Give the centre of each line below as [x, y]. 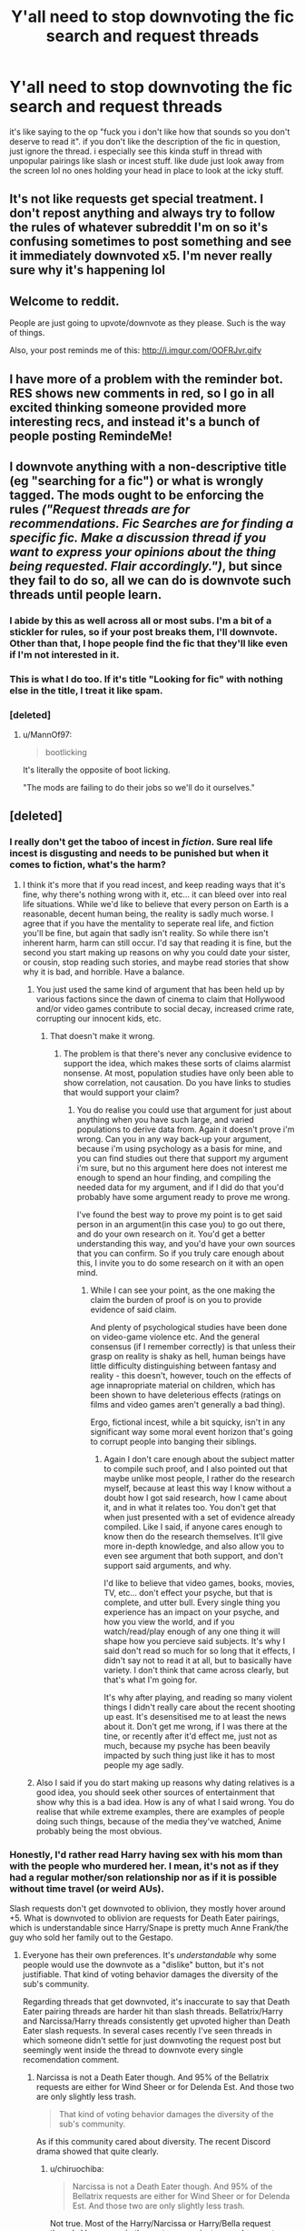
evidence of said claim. [133, 1309]
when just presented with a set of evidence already [200, 1517]
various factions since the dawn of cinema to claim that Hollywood [161, 999]
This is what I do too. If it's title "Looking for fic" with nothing [146, 679]
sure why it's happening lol [88, 270]
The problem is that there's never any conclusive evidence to [177, 1054]
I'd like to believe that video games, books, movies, [199, 1583]
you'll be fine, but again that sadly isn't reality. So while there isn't [145, 933]
